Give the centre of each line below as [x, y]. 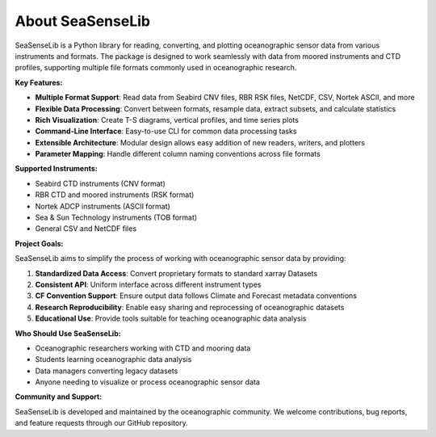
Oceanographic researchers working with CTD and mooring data [143, 348]
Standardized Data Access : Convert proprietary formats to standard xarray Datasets [176, 273]
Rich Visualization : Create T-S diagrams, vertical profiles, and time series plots [167, 120]
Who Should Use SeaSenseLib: [68, 333]
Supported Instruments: [56, 169]
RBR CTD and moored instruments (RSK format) [115, 195]
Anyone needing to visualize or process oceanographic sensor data [147, 382]
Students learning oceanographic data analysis [113, 359]
